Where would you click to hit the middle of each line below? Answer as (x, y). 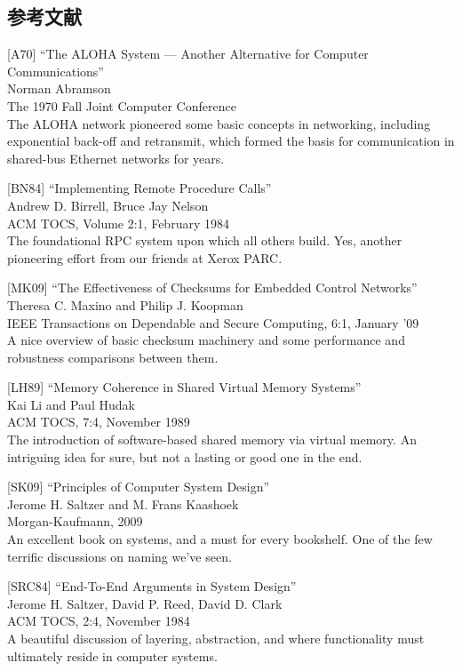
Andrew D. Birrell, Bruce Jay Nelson (108, 205)
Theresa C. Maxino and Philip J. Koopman (125, 304)
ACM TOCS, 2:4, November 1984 (99, 621)
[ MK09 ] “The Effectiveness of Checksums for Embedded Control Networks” (212, 288)
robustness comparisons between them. (113, 357)
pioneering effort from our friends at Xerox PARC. (145, 257)
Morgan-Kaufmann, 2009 (75, 521)
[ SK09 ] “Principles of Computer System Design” (139, 487)
